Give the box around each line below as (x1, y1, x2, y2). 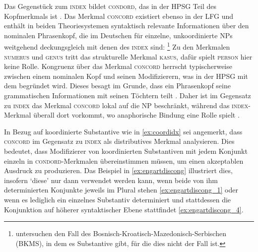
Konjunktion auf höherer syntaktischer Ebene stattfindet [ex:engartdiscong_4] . (4, 204, 244, 214)
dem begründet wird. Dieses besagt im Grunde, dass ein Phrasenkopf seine (4, 80, 231, 91)
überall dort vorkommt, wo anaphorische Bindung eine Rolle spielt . (33, 110, 240, 120)
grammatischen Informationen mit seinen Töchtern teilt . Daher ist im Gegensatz (4, 90, 251, 100)
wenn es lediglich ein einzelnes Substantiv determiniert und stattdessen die (4, 194, 231, 204)
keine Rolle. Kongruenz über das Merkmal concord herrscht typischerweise (4, 61, 232, 71)
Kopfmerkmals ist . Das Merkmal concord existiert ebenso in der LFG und (4, 10, 234, 21)
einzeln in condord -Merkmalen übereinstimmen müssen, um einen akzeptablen (4, 155, 244, 166)
